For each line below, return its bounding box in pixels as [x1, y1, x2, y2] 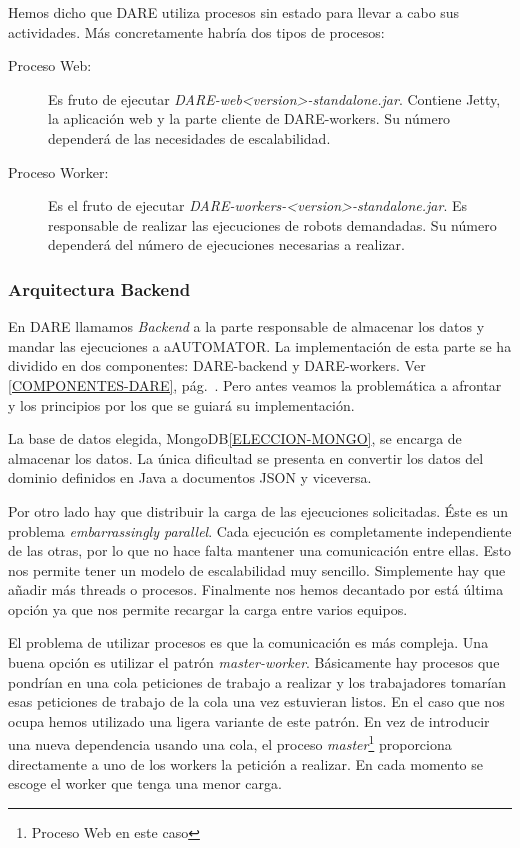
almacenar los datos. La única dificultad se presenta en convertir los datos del [8, 447, 484, 468]
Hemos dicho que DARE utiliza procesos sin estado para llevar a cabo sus [8, 2, 460, 22]
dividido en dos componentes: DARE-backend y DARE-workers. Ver [8, 355, 426, 376]
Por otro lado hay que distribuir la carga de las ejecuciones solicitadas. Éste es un [8, 500, 509, 521]
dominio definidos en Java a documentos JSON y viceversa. [8, 467, 372, 488]
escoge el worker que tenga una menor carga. [8, 773, 282, 794]
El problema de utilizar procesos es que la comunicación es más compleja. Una [8, 632, 489, 653]
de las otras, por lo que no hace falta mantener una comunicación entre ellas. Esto [8, 540, 512, 561]
